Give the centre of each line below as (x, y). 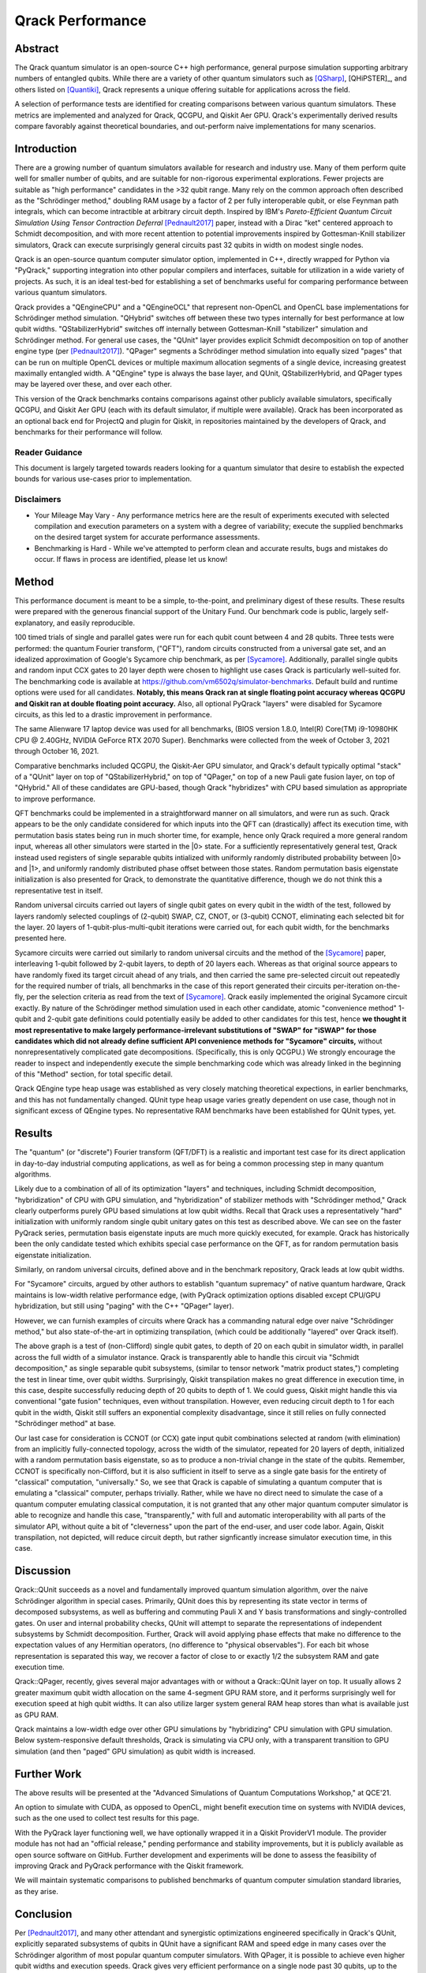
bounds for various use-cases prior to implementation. (103, 479)
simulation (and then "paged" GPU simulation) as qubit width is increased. (135, 1751)
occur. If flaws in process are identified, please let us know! (131, 560)
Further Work (48, 1774)
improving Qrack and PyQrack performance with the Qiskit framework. (129, 1866)
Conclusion (43, 1914)
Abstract (37, 49)
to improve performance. (55, 799)
